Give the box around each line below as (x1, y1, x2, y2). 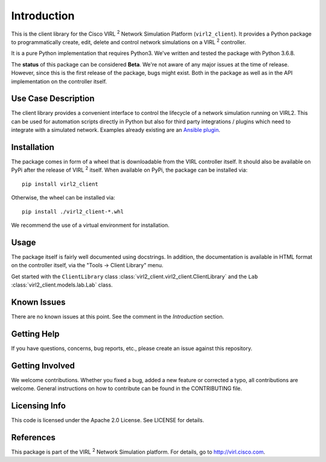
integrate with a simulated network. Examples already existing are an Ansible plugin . (11, 126, 220, 134)
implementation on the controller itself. (11, 77, 107, 85)
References (11, 432, 56, 443)
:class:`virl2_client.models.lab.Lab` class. (11, 281, 113, 288)
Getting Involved (11, 360, 75, 371)
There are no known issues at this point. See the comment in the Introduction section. (11, 313, 225, 320)
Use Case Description (11, 94, 95, 104)
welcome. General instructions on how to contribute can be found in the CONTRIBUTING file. (11, 385, 243, 392)
